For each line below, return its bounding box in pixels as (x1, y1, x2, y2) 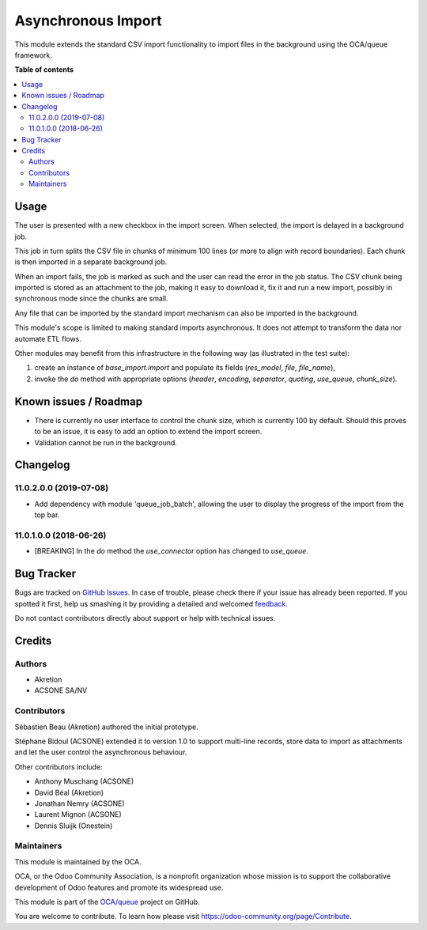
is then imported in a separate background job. (14, 257, 168, 267)
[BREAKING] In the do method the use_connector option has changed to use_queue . (34, 546, 308, 556)
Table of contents (14, 65, 74, 74)
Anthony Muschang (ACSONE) (34, 777, 134, 786)
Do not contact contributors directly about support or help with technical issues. (14, 613, 276, 622)
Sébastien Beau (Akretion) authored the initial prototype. (14, 722, 198, 732)
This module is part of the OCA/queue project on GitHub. (14, 898, 201, 907)
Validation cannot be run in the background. (34, 437, 178, 447)
